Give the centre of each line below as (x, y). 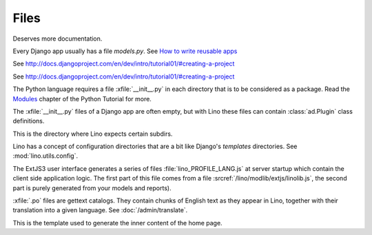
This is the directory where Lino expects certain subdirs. (93, 134)
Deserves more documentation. (58, 39)
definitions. (29, 121)
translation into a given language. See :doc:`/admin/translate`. (100, 210)
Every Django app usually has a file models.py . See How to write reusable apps (125, 51)
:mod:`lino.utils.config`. (45, 156)
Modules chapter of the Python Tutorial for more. (82, 99)
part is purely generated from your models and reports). (92, 188)
